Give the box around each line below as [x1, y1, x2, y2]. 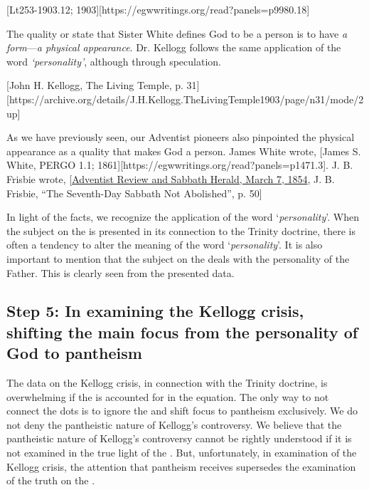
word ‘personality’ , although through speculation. [6, 53, 221, 68]
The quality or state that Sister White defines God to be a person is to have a [6, 26, 348, 41]
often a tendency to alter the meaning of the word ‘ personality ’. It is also [6, 237, 323, 252]
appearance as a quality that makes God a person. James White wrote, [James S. [6, 143, 361, 158]
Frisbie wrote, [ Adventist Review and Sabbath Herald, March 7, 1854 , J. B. [6, 171, 335, 186]
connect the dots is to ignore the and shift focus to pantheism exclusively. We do [6, 403, 358, 418]
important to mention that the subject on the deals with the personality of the [6, 251, 350, 266]
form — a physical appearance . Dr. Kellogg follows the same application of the [6, 40, 341, 55]
